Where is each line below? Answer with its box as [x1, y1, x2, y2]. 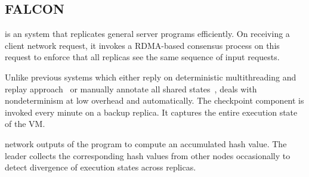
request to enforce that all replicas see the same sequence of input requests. [5, 51, 280, 63]
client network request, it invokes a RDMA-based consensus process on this [5, 39, 280, 51]
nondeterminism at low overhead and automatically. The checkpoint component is [5, 94, 304, 107]
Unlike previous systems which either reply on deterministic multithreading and [5, 70, 296, 83]
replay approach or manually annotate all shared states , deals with [5, 82, 257, 95]
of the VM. [5, 117, 45, 130]
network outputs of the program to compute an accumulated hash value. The [5, 137, 287, 150]
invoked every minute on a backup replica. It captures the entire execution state [5, 105, 298, 118]
